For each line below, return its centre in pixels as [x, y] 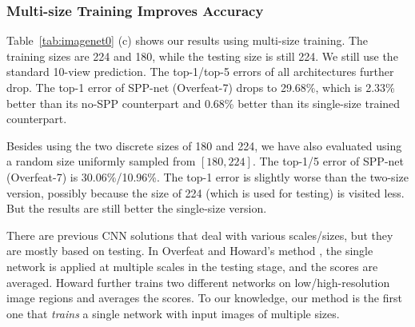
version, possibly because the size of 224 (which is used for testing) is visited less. [206, 192]
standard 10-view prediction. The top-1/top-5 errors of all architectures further [200, 72]
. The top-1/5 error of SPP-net [328, 161]
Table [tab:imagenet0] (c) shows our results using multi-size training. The [188, 40]
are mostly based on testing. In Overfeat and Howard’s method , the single [190, 251]
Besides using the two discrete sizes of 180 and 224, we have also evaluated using [204, 145]
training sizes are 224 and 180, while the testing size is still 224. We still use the [202, 56]
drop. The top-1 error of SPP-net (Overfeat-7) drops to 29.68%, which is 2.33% [201, 87]
